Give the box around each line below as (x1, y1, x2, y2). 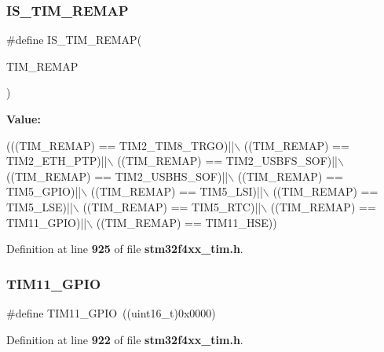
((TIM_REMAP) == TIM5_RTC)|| (82, 198, 261, 214)
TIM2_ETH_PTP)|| (6, 152, 108, 169)
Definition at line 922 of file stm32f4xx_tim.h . (6, 331, 243, 347)
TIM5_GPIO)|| (6, 183, 82, 200)
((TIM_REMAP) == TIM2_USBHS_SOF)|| (6, 167, 229, 184)
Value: (6, 111, 41, 126)
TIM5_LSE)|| (6, 198, 73, 214)
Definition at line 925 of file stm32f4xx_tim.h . (6, 240, 243, 257)
